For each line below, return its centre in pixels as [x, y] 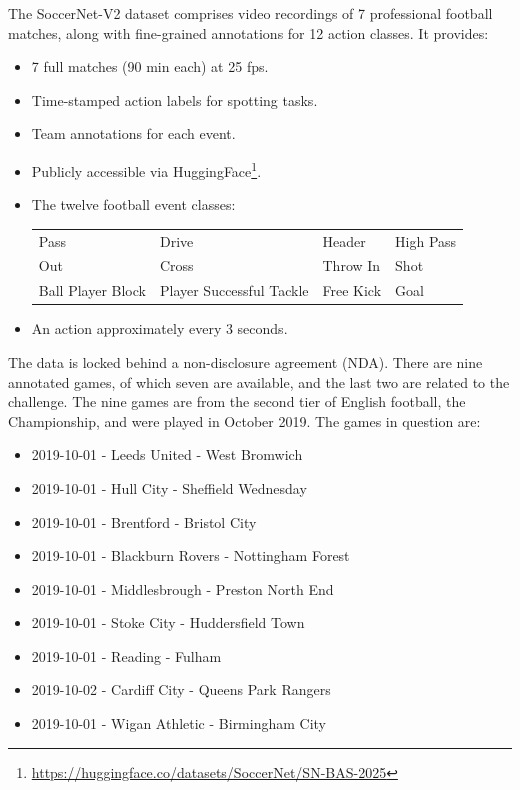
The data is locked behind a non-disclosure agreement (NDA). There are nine [245, 361]
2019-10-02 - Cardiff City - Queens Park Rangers [181, 689]
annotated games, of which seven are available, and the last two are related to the [259, 381]
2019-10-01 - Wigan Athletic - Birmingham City [179, 723]
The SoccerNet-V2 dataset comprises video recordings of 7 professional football [250, 13]
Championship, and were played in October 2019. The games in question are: [244, 420]
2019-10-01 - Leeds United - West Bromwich [167, 454]
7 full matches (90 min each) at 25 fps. [150, 66]
